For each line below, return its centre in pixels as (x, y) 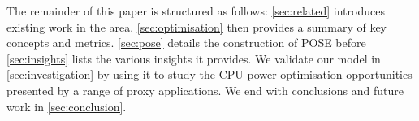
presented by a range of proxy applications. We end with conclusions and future (205, 90)
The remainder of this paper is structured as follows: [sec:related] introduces (196, 11)
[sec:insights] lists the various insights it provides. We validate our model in (194, 58)
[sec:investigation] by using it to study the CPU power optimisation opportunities (209, 74)
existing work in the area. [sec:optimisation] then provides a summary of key (197, 26)
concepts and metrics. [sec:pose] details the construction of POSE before (186, 43)
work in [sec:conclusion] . (67, 106)
